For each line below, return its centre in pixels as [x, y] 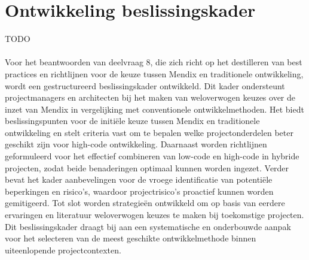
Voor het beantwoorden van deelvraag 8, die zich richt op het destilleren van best [154, 62]
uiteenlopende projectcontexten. [63, 250]
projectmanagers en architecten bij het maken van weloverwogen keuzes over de [150, 97]
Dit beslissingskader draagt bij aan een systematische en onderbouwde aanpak [148, 226]
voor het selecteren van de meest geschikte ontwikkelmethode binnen [131, 238]
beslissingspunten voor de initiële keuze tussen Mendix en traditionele [132, 121]
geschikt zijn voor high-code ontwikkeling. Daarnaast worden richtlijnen [136, 144]
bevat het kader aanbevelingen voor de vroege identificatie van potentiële [139, 179]
